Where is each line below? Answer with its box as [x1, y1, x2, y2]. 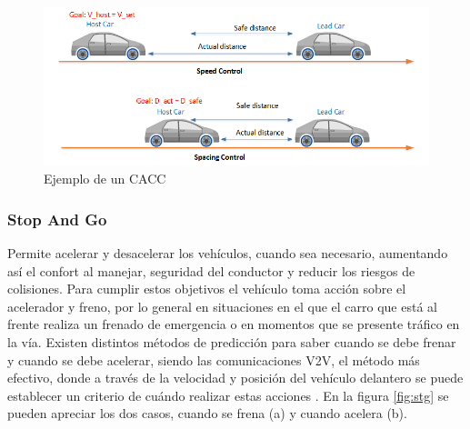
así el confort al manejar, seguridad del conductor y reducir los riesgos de [7, 261, 415, 280]
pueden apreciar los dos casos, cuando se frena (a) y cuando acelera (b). [7, 404, 407, 423]
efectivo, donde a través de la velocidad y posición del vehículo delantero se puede [7, 368, 464, 387]
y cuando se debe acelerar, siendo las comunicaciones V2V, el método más [7, 350, 420, 369]
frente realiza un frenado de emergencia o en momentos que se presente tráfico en [7, 314, 460, 334]
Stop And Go [7, 207, 107, 230]
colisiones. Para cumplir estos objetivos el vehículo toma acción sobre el [7, 279, 406, 298]
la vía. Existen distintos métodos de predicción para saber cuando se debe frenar [7, 332, 456, 351]
